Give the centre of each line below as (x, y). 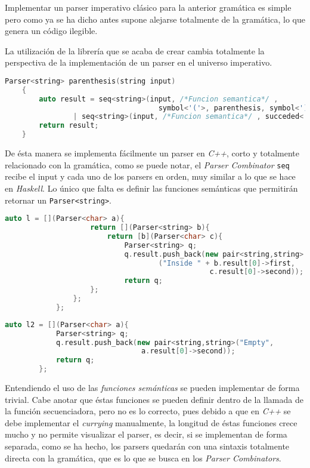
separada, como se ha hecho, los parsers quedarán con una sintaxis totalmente (147, 446)
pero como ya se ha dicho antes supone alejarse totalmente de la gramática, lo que (155, 19)
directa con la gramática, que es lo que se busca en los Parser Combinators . (143, 458)
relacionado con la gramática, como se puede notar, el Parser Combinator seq (147, 164)
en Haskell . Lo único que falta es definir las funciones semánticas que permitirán (151, 188)
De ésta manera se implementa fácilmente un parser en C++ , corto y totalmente (152, 153)
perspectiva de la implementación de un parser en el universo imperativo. (139, 62)
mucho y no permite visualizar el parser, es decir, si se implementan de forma (146, 434)
